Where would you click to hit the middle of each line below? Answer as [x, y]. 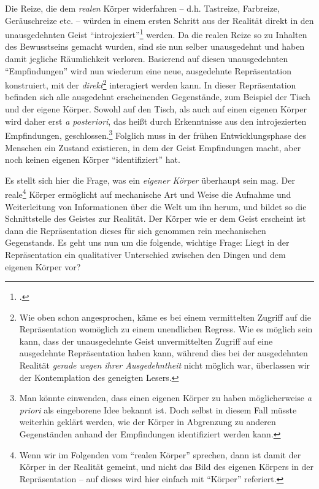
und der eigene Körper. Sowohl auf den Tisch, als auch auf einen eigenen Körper [156, 109]
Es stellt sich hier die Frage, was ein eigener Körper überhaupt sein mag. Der [150, 180]
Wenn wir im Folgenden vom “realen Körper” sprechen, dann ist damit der [160, 454]
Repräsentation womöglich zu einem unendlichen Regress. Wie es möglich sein [166, 329]
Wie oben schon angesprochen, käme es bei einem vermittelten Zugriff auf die [165, 317]
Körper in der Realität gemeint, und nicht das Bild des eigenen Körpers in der [166, 467]
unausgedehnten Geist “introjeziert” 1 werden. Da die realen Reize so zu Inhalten [156, 33]
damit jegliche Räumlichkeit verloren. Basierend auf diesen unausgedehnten [147, 59]
